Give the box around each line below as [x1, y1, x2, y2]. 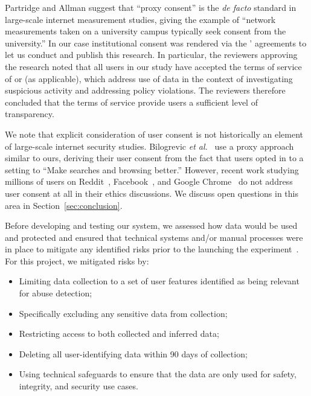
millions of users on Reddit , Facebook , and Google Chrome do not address [5, 175, 293, 188]
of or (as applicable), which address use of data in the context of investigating [5, 72, 293, 85]
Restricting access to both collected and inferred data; [19, 327, 219, 340]
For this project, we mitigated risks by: [5, 254, 149, 267]
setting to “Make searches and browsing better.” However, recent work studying [5, 163, 299, 176]
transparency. [5, 107, 54, 120]
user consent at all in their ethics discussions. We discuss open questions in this [5, 187, 298, 199]
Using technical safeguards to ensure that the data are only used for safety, [19, 368, 297, 380]
